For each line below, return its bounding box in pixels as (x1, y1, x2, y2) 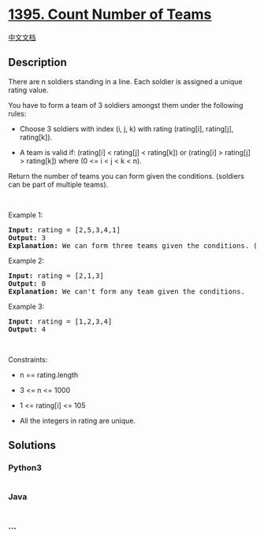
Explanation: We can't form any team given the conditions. (8, 287, 246, 296)
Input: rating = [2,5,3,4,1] (8, 225, 121, 234)
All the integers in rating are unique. (19, 416, 136, 425)
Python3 (8, 462, 42, 473)
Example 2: (8, 256, 45, 265)
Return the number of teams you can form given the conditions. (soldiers (8, 171, 244, 180)
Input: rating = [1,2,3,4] (8, 317, 113, 326)
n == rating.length (19, 370, 79, 380)
